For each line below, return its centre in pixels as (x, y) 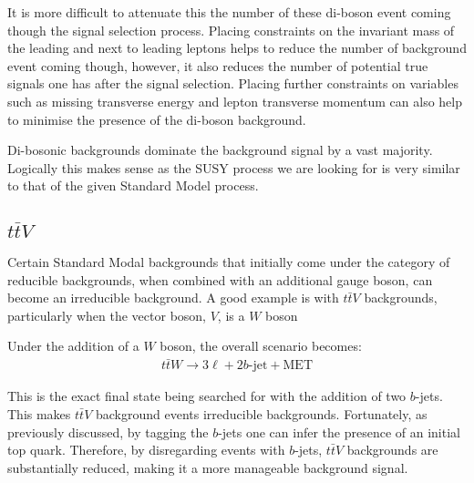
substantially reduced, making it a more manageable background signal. (208, 467)
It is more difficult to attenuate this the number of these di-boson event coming (229, 12)
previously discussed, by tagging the (108, 432)
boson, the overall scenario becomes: (261, 346)
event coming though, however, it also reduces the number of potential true (218, 65)
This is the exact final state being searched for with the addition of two (207, 396)
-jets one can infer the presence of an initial (339, 432)
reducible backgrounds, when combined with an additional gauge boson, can (220, 279)
